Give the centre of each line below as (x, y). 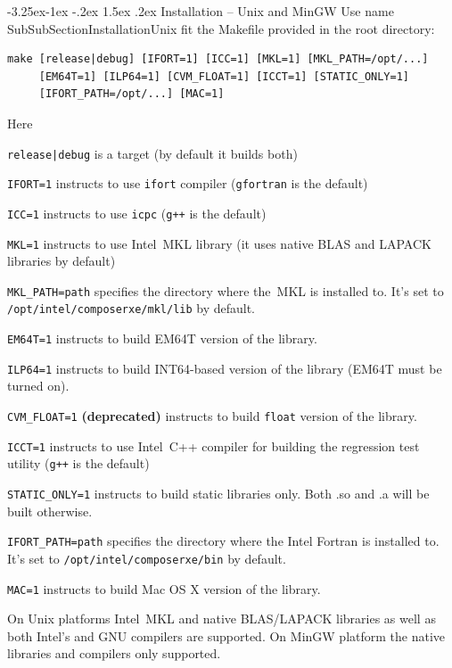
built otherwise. (50, 511)
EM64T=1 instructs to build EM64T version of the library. (162, 338)
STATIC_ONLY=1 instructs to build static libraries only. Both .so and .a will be (218, 493)
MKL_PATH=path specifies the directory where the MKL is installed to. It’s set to (226, 290)
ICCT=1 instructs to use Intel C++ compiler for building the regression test (214, 445)
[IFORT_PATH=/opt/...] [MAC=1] (131, 94)
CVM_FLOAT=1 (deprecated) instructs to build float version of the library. (212, 416)
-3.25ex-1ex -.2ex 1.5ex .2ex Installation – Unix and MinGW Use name (201, 11)
